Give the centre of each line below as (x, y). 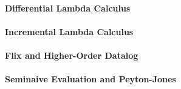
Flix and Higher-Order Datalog (72, 55)
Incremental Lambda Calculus (69, 31)
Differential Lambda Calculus (68, 8)
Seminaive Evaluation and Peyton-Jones (90, 79)
